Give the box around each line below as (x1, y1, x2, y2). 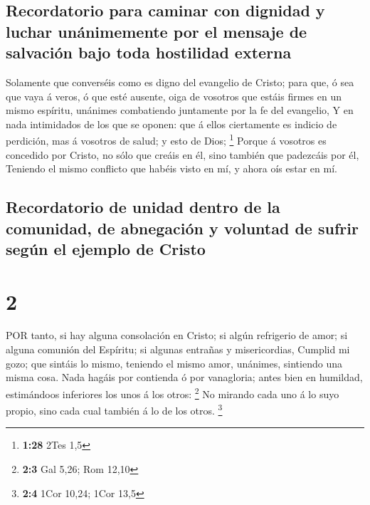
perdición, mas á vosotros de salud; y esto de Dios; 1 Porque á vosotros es (6, 131, 327, 148)
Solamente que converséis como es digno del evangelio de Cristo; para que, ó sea (6, 74, 354, 89)
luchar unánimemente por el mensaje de (6, 20, 307, 42)
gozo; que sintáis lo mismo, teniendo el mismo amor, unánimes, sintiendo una (6, 355, 342, 370)
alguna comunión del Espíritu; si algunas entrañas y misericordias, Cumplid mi (6, 342, 350, 357)
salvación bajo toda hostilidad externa (6, 41, 292, 63)
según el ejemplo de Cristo (6, 237, 206, 259)
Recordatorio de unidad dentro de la (6, 196, 280, 218)
